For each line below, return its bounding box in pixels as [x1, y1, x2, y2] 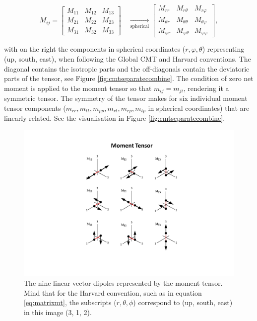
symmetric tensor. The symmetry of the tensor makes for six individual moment [4, 93, 248, 103]
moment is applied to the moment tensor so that [4, 82, 152, 93]
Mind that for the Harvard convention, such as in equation [24, 287, 202, 298]
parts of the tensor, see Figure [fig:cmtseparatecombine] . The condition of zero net [4, 73, 254, 83]
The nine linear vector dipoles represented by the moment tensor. [24, 278, 223, 288]
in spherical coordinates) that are [148, 102, 250, 113]
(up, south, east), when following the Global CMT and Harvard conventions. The [4, 54, 251, 64]
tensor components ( [4, 102, 66, 113]
